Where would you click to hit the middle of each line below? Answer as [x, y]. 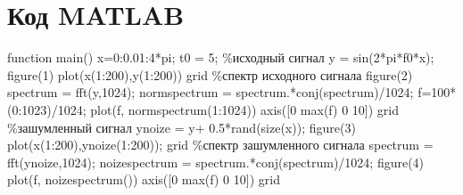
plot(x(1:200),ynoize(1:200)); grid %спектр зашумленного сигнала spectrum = [220, 145]
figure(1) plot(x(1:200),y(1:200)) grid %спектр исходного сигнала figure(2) [210, 74]
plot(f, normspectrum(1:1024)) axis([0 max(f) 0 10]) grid [244, 109]
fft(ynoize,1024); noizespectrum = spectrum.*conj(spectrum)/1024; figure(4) [216, 162]
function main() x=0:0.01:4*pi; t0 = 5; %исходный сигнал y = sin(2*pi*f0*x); [221, 57]
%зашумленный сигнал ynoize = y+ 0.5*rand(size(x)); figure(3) [182, 127]
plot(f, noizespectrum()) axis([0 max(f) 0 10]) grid [144, 179]
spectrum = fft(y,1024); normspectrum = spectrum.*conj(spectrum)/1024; [211, 92]
